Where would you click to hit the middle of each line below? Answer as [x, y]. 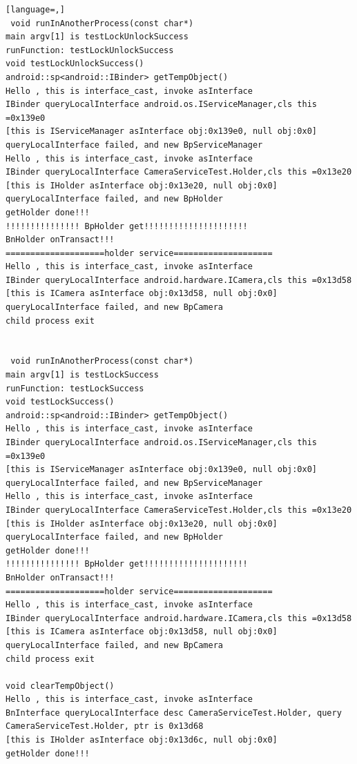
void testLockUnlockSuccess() [75, 64]
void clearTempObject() [60, 686]
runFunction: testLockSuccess [75, 388]
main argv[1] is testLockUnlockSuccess [97, 37]
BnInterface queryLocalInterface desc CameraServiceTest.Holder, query [174, 713]
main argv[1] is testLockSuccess [82, 375]
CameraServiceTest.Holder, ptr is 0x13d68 [105, 726]
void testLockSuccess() [60, 402]
